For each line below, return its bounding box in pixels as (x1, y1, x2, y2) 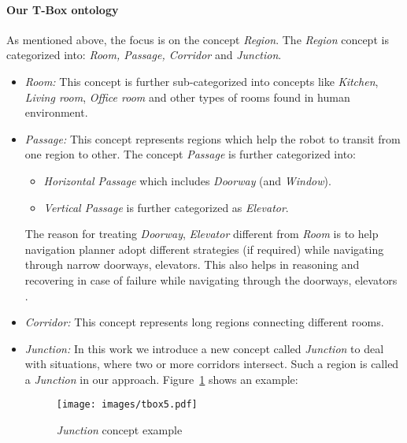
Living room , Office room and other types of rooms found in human (24, 88, 350, 105)
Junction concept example (56, 422, 183, 438)
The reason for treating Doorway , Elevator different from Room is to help (24, 225, 379, 242)
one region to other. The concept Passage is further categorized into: (24, 146, 356, 162)
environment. (24, 104, 88, 121)
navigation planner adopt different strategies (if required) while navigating (24, 240, 384, 257)
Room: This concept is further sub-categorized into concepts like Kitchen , (24, 73, 379, 89)
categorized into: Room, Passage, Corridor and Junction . (6, 47, 282, 63)
